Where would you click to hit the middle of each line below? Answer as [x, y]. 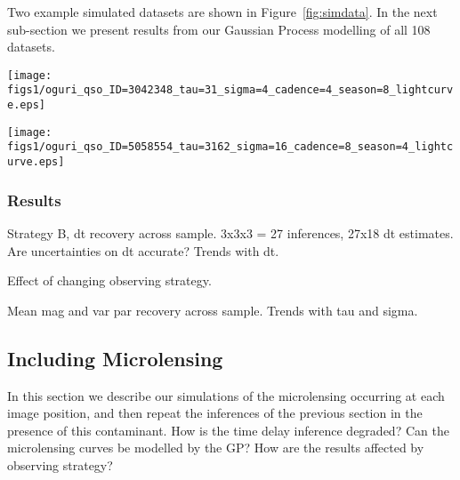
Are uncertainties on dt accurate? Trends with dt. [143, 250]
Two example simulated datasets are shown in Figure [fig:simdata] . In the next [222, 12]
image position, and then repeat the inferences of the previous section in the [215, 413]
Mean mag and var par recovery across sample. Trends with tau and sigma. [213, 310]
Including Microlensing [115, 358]
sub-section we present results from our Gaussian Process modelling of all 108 [219, 29]
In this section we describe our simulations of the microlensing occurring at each [226, 395]
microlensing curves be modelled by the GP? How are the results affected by [216, 448]
